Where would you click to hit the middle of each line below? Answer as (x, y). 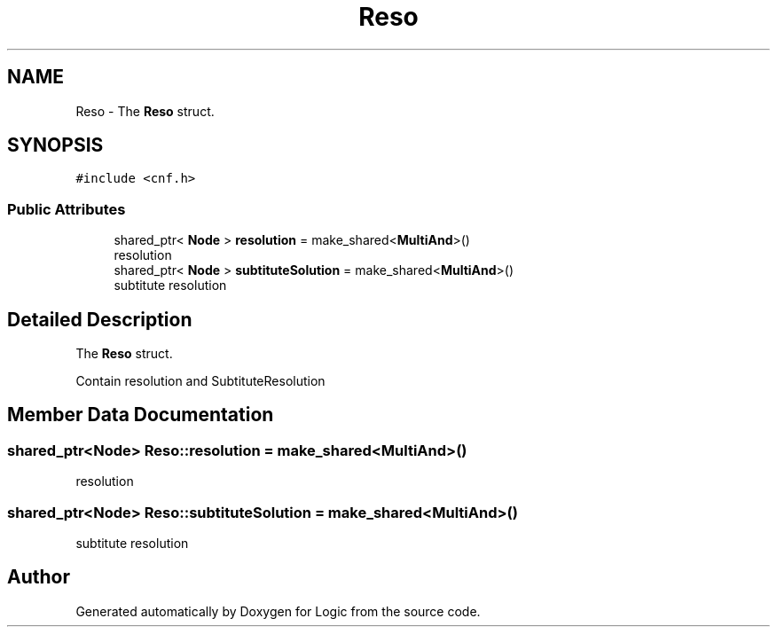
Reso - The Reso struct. (145, 111)
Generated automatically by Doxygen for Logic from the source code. (278, 611)
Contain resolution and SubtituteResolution (200, 381)
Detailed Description (100, 319)
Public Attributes (67, 209)
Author (39, 577)
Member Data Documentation (141, 415)
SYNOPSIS (55, 145)
